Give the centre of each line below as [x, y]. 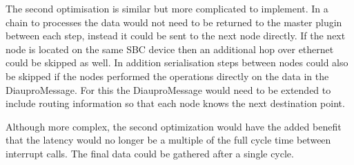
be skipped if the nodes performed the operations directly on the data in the [167, 76]
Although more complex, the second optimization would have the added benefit [174, 126]
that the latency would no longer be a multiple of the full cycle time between [168, 140]
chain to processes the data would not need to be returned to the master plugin [174, 22]
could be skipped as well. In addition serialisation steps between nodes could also [177, 62]
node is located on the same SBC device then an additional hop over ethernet [170, 49]
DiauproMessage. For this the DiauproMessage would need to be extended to [168, 89]
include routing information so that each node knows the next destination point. [175, 103]
